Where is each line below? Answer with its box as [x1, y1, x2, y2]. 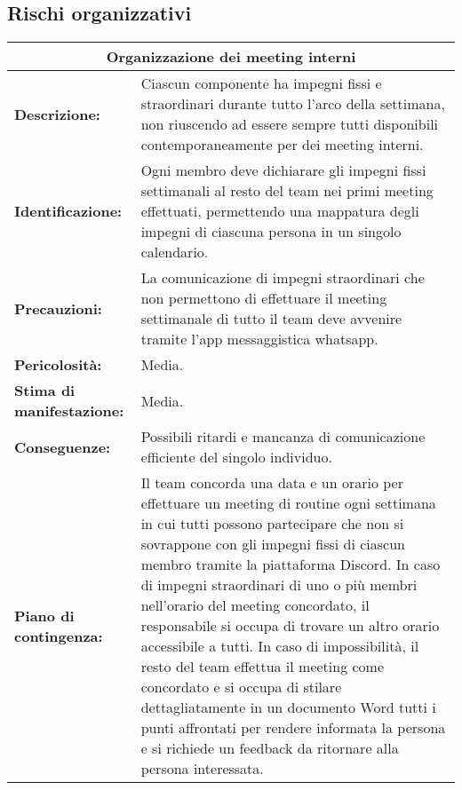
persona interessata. [140, 758, 264, 779]
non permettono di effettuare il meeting [140, 288, 387, 309]
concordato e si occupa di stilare [140, 676, 342, 698]
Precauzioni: [14, 297, 102, 319]
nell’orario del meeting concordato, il [140, 595, 370, 616]
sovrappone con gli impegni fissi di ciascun [140, 533, 405, 555]
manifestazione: [14, 400, 124, 422]
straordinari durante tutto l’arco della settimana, [140, 93, 445, 115]
